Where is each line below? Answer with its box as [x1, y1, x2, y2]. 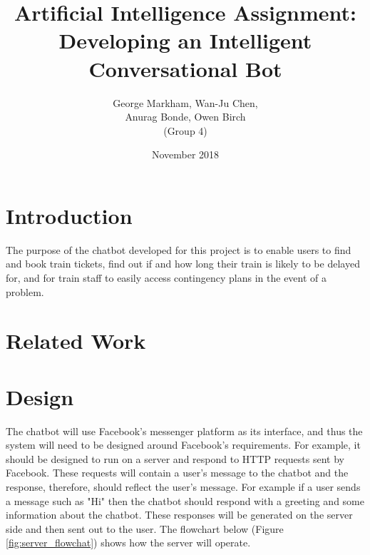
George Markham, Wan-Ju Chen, [113, 95, 258, 110]
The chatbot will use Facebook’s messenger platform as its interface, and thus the [6, 423, 363, 438]
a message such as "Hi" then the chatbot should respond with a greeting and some [6, 493, 364, 508]
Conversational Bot [88, 54, 282, 83]
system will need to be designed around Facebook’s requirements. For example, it [6, 437, 361, 452]
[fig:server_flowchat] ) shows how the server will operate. [6, 535, 251, 550]
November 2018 [151, 147, 220, 162]
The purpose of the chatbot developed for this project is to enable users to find [6, 242, 351, 257]
